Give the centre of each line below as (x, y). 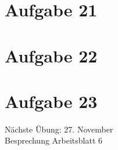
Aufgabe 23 (51, 101)
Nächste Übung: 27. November (59, 129)
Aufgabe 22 (51, 55)
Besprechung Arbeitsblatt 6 (54, 140)
